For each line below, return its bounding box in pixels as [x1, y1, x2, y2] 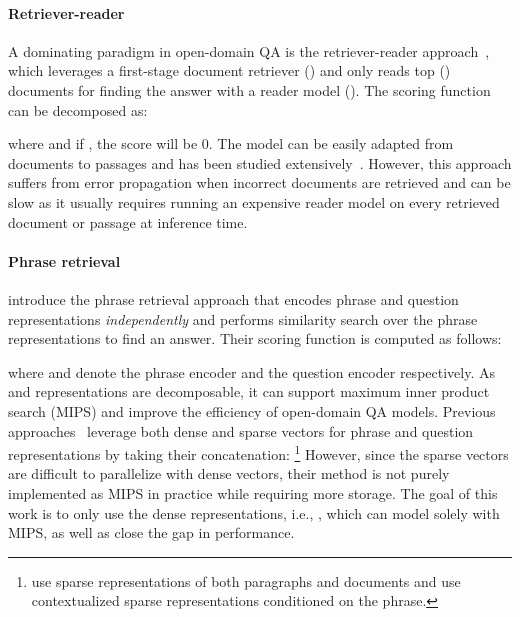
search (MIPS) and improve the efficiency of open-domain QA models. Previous [8, 400, 496, 421]
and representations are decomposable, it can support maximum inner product [8, 381, 490, 402]
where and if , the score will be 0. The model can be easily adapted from [8, 133, 454, 154]
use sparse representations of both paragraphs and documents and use [31, 570, 461, 591]
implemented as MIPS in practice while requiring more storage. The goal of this [8, 482, 498, 503]
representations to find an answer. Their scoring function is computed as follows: [8, 328, 502, 349]
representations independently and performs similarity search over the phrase [8, 308, 478, 329]
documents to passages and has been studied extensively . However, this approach [8, 152, 512, 173]
